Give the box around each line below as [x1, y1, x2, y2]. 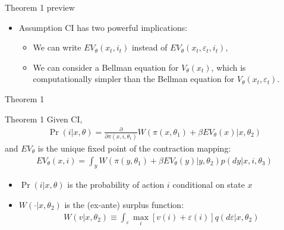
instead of [131, 41, 168, 53]
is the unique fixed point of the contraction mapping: [37, 142, 231, 155]
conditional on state [172, 178, 245, 191]
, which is [211, 61, 246, 73]
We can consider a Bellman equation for [33, 61, 179, 73]
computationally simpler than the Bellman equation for [33, 73, 235, 85]
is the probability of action [67, 178, 165, 191]
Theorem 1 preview [5, 1, 75, 13]
